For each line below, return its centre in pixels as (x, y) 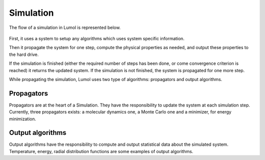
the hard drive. (24, 54)
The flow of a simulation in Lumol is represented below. (65, 27)
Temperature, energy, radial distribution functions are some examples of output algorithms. (101, 151)
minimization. (23, 119)
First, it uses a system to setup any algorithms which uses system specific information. (97, 38)
